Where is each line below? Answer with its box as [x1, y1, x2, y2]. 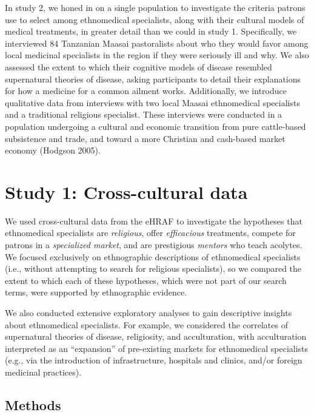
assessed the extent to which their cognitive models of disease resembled [5, 60, 272, 73]
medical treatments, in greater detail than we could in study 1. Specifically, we [5, 25, 297, 38]
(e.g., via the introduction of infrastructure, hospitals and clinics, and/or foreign [5, 354, 302, 366]
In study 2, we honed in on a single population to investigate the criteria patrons [5, 1, 306, 13]
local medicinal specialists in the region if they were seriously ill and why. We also [5, 49, 309, 61]
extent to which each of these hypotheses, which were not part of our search [5, 274, 287, 286]
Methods [5, 395, 61, 414]
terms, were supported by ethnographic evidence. [5, 286, 187, 299]
